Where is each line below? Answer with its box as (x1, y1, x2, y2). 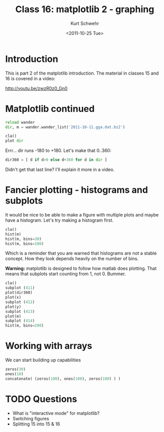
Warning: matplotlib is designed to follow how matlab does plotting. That (5, 265, 157, 272)
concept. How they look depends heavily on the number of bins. (5, 256, 139, 262)
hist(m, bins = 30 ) (5, 236, 42, 241)
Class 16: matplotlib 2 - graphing (15, 4, 154, 15)
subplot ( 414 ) (5, 318, 35, 323)
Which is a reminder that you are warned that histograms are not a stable (5, 250, 157, 257)
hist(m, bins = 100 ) (5, 241, 44, 246)
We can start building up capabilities (5, 357, 81, 363)
